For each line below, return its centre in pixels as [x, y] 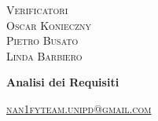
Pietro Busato [42, 40]
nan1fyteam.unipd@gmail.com [79, 108]
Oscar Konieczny [49, 25]
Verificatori [37, 9]
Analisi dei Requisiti [63, 82]
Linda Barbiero [44, 55]
